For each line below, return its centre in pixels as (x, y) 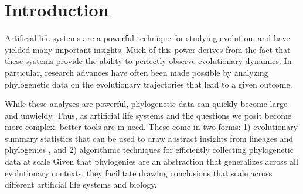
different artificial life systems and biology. (81, 184)
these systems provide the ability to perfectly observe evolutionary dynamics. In (148, 61)
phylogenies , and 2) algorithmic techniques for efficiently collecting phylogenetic (149, 150)
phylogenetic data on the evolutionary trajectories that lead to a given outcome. (149, 84)
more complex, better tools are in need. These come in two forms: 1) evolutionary (151, 127)
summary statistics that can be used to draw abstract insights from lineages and (149, 138)
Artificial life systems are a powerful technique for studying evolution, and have (147, 38)
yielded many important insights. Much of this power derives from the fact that (148, 49)
